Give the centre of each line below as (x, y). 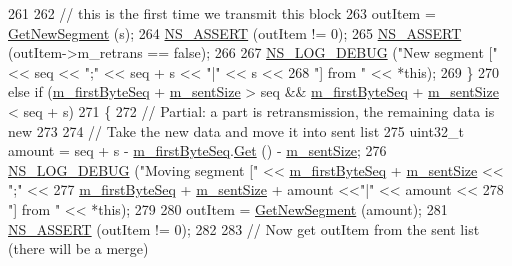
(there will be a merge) (78, 248)
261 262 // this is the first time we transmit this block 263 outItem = (222, 13)
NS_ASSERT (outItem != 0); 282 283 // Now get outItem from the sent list (244, 228)
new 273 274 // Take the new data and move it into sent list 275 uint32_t (236, 130)
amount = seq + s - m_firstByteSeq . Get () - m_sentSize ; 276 (197, 150)
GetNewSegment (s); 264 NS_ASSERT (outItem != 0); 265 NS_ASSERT (235, 32)
